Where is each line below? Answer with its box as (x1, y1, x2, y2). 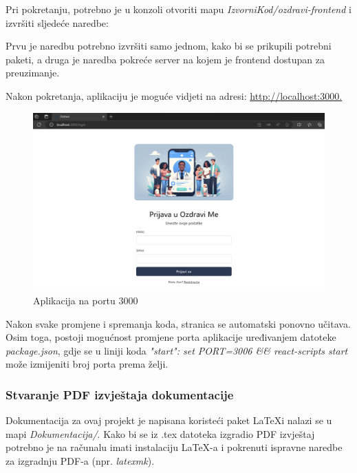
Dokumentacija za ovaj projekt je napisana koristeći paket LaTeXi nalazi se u (6, 413, 332, 428)
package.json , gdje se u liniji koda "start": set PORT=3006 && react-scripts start (6, 343, 348, 357)
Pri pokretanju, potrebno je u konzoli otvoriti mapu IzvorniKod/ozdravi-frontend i (6, 2, 351, 16)
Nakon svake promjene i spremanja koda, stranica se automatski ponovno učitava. (6, 316, 351, 330)
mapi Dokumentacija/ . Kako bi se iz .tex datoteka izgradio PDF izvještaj (6, 426, 315, 441)
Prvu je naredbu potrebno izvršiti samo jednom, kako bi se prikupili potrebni (6, 39, 332, 53)
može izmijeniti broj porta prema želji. (6, 357, 169, 371)
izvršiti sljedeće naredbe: (6, 15, 109, 30)
